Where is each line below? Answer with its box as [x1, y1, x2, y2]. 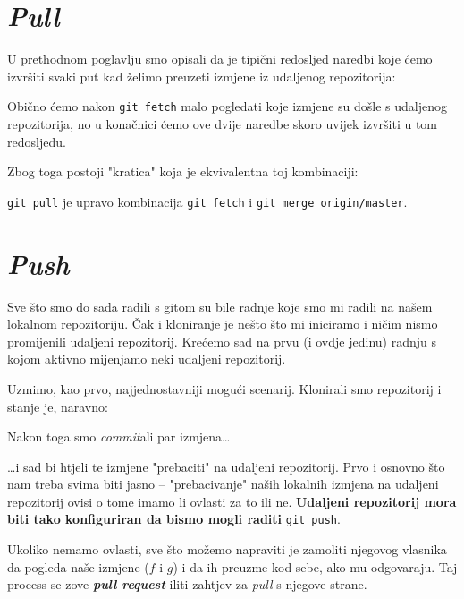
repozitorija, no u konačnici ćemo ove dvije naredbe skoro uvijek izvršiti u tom [7, 114, 438, 133]
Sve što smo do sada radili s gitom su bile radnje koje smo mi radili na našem [7, 296, 433, 315]
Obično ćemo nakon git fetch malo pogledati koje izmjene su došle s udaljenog [7, 97, 448, 116]
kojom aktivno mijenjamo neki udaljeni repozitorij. [7, 349, 286, 368]
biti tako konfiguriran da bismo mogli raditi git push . [7, 509, 341, 528]
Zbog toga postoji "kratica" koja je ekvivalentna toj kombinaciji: [7, 162, 359, 181]
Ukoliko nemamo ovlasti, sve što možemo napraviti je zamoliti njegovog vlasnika [7, 540, 447, 559]
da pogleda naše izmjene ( [7, 557, 149, 576]
